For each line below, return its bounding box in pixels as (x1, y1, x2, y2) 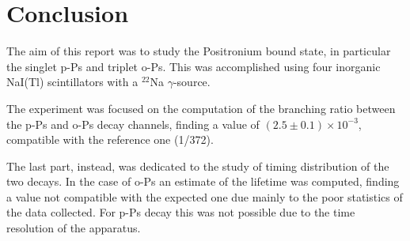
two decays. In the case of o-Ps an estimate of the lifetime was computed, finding (6, 173, 400, 190)
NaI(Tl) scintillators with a (6, 73, 139, 90)
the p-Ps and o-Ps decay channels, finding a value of (6, 115, 260, 132)
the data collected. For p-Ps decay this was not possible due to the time (6, 204, 355, 220)
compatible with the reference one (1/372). (6, 131, 214, 148)
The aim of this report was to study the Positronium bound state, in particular (6, 43, 391, 59)
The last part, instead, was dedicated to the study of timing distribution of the (6, 157, 389, 174)
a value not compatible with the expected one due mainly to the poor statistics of (6, 188, 403, 205)
